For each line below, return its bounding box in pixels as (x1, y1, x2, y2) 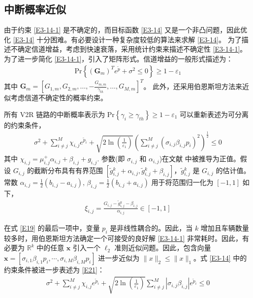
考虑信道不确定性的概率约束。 (10, 92, 107, 103)
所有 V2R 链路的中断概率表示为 (4, 109, 105, 119)
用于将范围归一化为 (151, 177, 214, 187)
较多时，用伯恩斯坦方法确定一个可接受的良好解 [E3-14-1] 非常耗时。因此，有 (4, 233, 249, 243)
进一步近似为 (98, 253, 140, 263)
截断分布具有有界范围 (33, 165, 103, 176)
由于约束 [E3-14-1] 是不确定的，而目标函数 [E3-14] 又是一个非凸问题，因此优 (4, 25, 248, 35)
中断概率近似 (4, 1, 66, 17)
